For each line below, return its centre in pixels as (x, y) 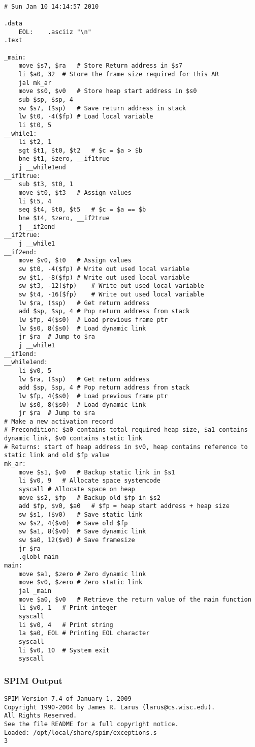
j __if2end (37, 227)
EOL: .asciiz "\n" (55, 32)
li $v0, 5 (35, 370)
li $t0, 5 (35, 125)
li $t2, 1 (35, 142)
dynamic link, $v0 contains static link (73, 439)
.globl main (39, 557)
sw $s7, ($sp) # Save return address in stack (102, 108)
